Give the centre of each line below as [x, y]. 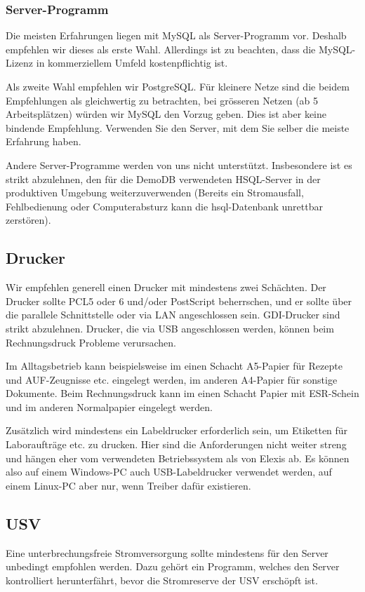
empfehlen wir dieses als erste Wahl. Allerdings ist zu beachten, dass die [161, 49]
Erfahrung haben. [44, 141]
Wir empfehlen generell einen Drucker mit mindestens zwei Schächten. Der [166, 287]
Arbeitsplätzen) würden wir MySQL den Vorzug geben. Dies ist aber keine [166, 114]
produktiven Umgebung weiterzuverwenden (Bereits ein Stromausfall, [155, 193]
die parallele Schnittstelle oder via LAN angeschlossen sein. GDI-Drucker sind [173, 315]
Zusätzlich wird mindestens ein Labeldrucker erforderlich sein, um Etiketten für [177, 430]
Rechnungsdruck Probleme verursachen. [91, 342]
